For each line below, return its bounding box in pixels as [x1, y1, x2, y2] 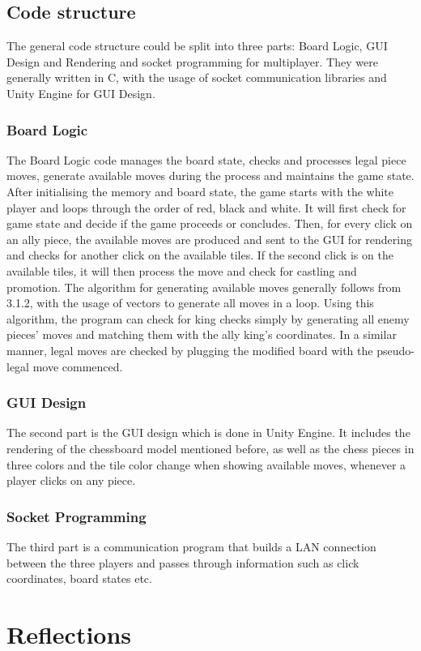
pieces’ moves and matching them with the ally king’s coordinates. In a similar [6, 326, 397, 343]
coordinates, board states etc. [6, 570, 152, 587]
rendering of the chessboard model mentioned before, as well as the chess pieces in [6, 439, 415, 456]
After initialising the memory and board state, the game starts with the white [6, 182, 394, 199]
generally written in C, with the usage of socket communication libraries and [6, 69, 387, 86]
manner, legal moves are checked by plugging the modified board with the [6, 341, 373, 358]
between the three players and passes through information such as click [6, 554, 359, 571]
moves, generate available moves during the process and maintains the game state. [6, 167, 415, 184]
